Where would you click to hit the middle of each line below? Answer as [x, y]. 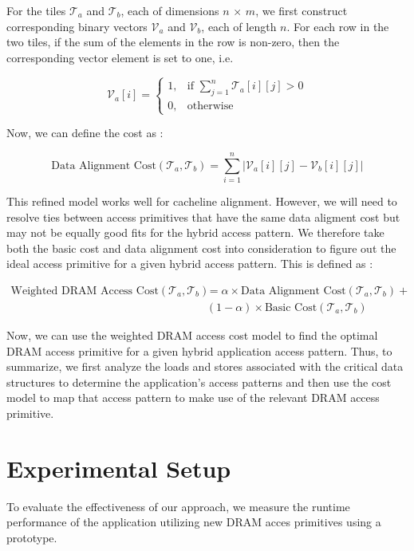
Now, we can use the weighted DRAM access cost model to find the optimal [192, 335]
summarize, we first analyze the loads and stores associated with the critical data [205, 366]
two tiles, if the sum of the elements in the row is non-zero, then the [173, 42]
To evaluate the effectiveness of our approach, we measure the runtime [178, 506]
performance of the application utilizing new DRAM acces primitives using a [194, 522]
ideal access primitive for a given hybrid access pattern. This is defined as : [190, 264]
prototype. [32, 537]
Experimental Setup [119, 468]
